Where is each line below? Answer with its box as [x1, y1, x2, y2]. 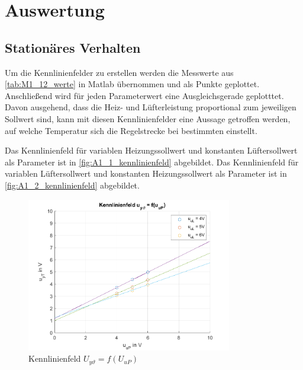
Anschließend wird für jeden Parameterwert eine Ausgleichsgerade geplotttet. [5, 89, 284, 101]
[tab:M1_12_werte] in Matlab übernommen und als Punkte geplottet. [5, 78, 260, 90]
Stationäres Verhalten [5, 38, 141, 56]
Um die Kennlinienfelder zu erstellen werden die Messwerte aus [5, 66, 234, 78]
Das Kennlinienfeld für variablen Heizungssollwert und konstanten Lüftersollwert [5, 144, 298, 157]
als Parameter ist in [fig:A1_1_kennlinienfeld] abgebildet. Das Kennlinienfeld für [5, 155, 299, 168]
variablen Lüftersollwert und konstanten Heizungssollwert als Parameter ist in [5, 167, 287, 180]
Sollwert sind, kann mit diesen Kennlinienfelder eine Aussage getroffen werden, [5, 112, 291, 125]
